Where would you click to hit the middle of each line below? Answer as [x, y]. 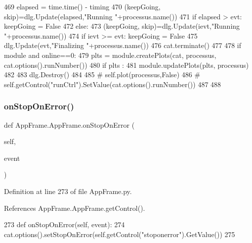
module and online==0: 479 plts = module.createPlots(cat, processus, [110, 55]
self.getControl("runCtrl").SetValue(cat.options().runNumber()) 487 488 [113, 84]
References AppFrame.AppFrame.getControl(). [75, 208]
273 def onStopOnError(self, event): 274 [64, 224]
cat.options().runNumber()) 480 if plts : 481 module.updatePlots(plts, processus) [126, 65]
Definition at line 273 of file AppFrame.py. [68, 191]
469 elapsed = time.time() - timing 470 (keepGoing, [82, 6]
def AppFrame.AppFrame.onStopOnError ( [69, 124]
